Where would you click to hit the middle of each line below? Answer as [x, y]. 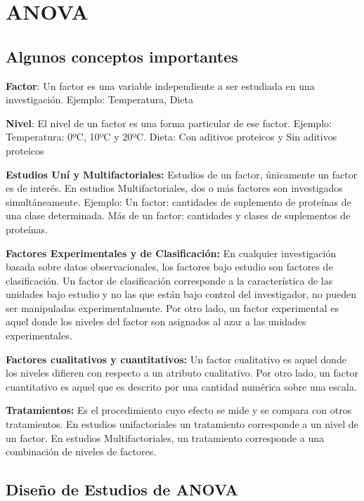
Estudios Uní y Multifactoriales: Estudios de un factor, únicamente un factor [182, 174]
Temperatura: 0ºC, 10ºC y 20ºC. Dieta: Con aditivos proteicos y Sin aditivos [171, 137]
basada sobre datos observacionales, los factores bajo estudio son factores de [169, 267]
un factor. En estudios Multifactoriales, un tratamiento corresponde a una [165, 437]
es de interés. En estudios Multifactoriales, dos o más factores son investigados [174, 188]
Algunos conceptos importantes [122, 56]
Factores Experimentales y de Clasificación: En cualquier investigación [171, 253]
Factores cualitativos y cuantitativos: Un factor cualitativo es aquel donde [176, 359]
